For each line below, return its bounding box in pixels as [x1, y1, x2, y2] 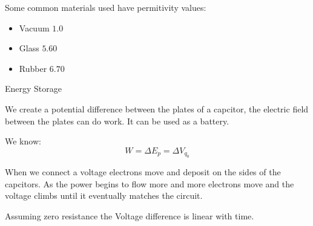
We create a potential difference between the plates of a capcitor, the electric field [5, 102, 309, 115]
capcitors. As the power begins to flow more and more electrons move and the [5, 177, 294, 190]
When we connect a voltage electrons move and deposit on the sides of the [5, 166, 281, 178]
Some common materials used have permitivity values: [5, 1, 206, 13]
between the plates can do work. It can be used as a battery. [5, 114, 229, 127]
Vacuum [19, 21, 50, 34]
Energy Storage [5, 82, 62, 95]
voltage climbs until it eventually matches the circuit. [5, 189, 203, 202]
